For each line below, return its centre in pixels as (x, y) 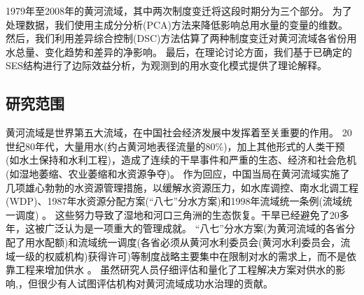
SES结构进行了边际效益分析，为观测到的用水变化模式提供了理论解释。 (167, 65)
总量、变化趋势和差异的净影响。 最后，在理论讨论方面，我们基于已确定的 (183, 51)
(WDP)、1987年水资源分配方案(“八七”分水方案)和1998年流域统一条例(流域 (174, 201)
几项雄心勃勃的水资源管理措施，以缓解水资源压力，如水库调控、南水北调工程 (182, 187)
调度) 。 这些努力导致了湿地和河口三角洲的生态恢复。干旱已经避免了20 (177, 214)
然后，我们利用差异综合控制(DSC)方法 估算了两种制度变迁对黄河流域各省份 (176, 38)
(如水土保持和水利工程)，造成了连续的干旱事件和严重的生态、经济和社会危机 (181, 160)
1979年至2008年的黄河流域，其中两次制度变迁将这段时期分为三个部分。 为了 (179, 10)
